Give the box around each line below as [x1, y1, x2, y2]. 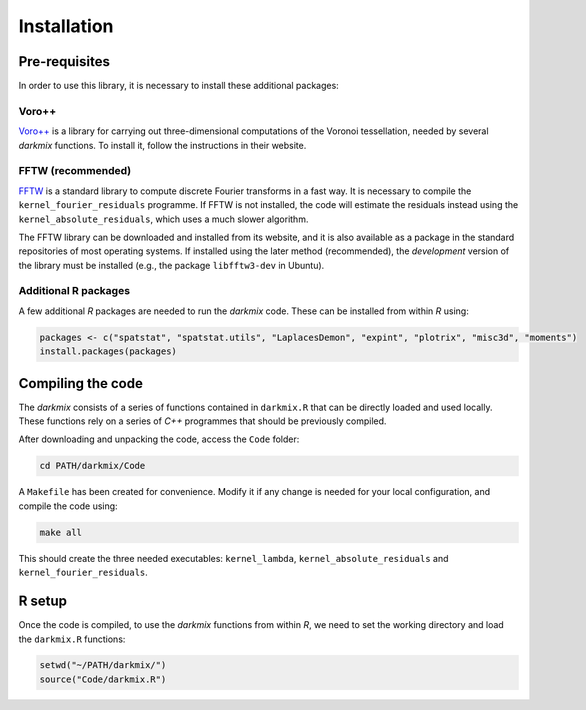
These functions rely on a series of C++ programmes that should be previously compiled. [18, 415, 387, 427]
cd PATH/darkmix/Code [39, 460, 146, 472]
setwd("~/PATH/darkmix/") [39, 660, 167, 671]
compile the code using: [18, 500, 119, 512]
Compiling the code [18, 375, 144, 392]
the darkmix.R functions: [18, 633, 126, 645]
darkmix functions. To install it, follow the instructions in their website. [18, 139, 307, 151]
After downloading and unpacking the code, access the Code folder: [18, 433, 300, 445]
